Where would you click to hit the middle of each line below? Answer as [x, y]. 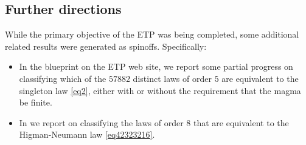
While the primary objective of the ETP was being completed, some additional [152, 34]
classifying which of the [63, 78]
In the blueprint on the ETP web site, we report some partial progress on [156, 66]
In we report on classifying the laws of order [101, 122]
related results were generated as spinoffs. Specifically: [106, 46]
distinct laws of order [172, 78]
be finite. [36, 102]
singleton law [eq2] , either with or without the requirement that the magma [160, 90]
